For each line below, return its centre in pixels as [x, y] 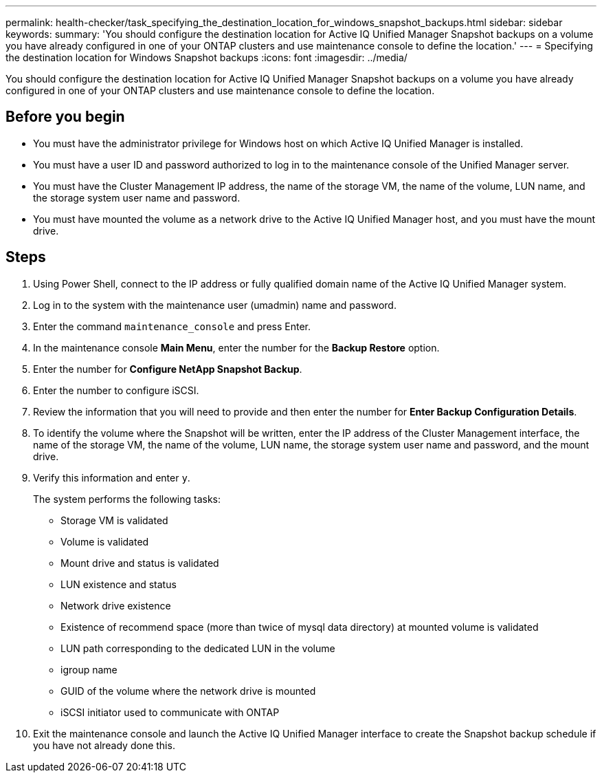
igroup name [89, 669]
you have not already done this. [104, 745]
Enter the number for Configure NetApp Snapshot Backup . [168, 369]
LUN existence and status [119, 584]
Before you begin [65, 117]
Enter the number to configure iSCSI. [116, 390]
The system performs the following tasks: [127, 499]
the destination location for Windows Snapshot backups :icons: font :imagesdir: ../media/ [207, 57]
